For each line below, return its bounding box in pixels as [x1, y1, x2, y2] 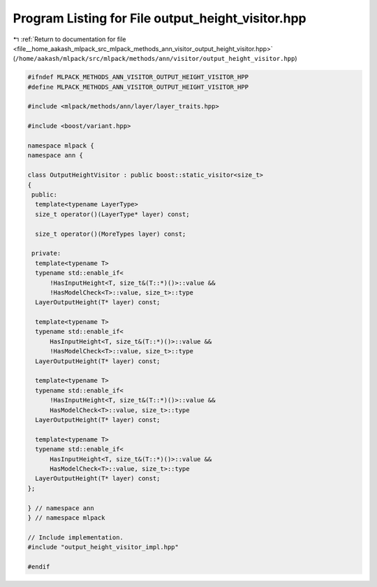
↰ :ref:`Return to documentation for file [13, 35, 126, 43]
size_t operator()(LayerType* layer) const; [35, 210, 190, 218]
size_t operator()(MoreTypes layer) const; [35, 229, 186, 238]
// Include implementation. [27, 533, 124, 542]
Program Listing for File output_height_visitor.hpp [13, 10, 306, 26]
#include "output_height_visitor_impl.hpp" [27, 543, 179, 551]
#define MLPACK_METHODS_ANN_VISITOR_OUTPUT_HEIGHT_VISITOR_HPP [27, 83, 249, 91]
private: [31, 249, 61, 257]
